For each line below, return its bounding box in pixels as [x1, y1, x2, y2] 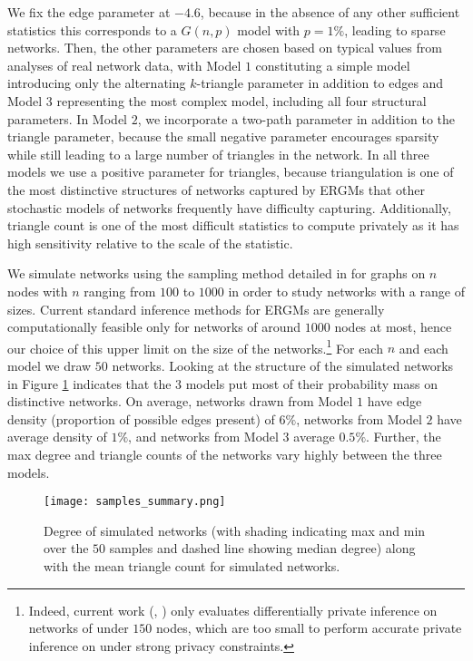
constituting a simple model [255, 55, 410, 74]
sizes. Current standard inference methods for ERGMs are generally [7, 299, 385, 318]
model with [237, 20, 301, 39]
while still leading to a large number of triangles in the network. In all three [7, 144, 429, 163]
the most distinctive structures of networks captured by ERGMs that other [7, 180, 426, 199]
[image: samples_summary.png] [44, 495, 226, 509]
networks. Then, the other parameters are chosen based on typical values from [7, 38, 442, 57]
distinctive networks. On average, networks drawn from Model [7, 392, 353, 411]
